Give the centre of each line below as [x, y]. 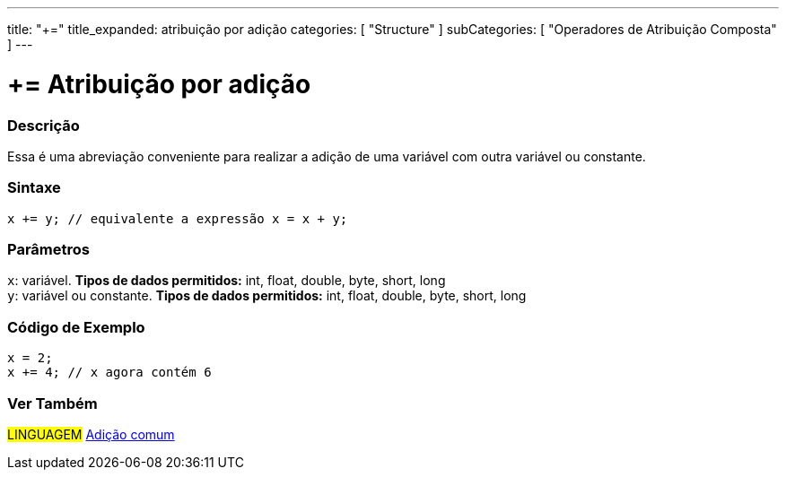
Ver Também [52, 403]
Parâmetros [48, 249]
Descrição [44, 125]
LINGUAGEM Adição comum [91, 434]
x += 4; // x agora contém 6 [109, 373]
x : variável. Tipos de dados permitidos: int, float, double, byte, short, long [227, 281]
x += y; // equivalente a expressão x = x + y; [178, 218]
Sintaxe [34, 188]
